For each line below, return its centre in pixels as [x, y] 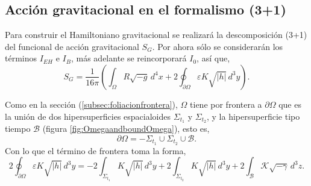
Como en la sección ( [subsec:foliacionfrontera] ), [91, 104]
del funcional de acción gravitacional [72, 46]
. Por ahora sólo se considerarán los [218, 46]
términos [21, 58]
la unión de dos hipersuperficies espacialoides [88, 116]
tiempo [18, 129]
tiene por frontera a [226, 104]
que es [290, 104]
